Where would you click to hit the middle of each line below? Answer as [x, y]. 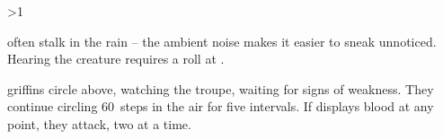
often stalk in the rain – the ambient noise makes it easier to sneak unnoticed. [222, 41]
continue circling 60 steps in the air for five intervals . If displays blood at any [221, 106]
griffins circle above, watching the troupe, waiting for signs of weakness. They [221, 88]
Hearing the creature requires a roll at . [116, 59]
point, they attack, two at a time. [99, 123]
